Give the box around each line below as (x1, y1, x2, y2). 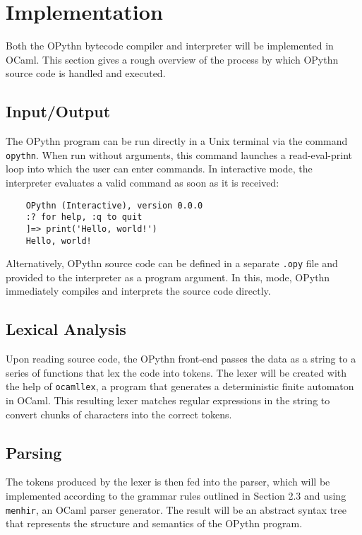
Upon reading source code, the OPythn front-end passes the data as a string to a (6, 351, 356, 366)
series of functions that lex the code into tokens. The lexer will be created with (6, 365, 346, 380)
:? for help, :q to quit (25, 212, 143, 223)
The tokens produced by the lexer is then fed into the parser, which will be (6, 474, 330, 489)
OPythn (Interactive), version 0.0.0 (25, 200, 203, 211)
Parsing (6, 441, 62, 463)
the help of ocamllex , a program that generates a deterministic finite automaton (6, 379, 354, 394)
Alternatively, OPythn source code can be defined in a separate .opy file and (6, 256, 338, 271)
